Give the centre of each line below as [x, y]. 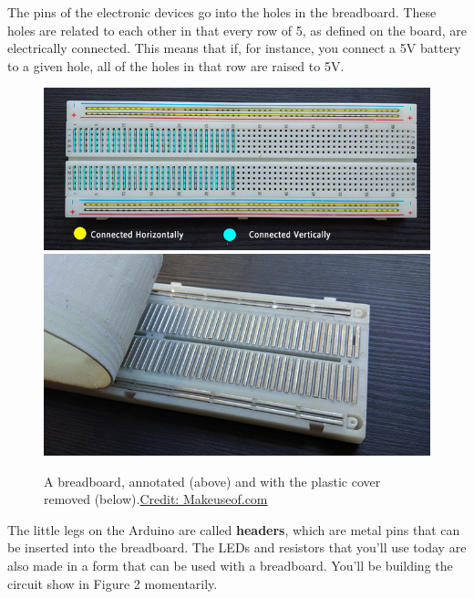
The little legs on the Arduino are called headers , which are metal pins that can [234, 529]
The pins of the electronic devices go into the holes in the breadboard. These [222, 12]
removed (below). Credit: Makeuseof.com [156, 499]
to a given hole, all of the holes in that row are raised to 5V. [176, 65]
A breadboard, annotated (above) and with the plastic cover [212, 481]
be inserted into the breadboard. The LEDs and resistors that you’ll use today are [237, 547]
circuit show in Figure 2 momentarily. [113, 583]
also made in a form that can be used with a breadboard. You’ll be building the [230, 565]
